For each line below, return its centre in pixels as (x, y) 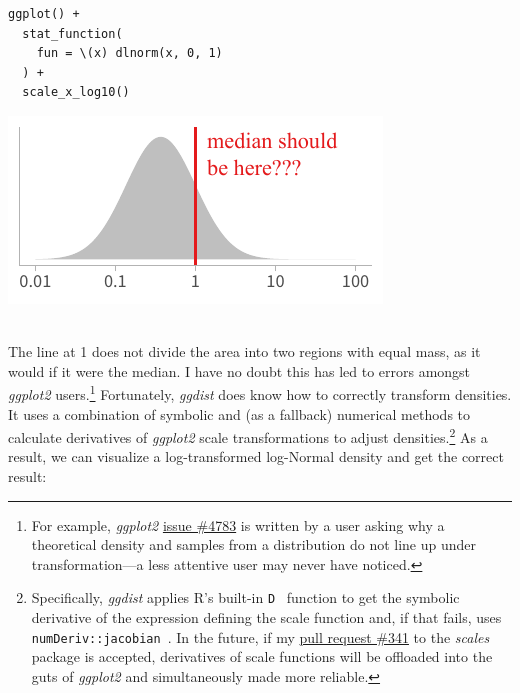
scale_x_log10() (76, 92)
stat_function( (72, 33)
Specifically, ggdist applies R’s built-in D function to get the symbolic (245, 597)
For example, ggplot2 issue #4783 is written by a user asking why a (238, 524)
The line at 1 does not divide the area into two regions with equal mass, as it (244, 351)
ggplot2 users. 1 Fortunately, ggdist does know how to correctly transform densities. (260, 392)
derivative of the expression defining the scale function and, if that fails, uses (266, 617)
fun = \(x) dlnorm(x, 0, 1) (129, 53)
